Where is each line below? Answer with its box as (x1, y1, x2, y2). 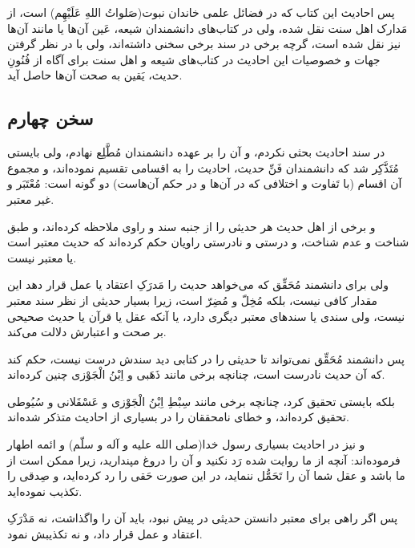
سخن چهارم (7, 106, 94, 131)
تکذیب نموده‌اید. (7, 482, 83, 499)
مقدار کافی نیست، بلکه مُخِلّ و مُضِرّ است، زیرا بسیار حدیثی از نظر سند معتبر (7, 291, 378, 308)
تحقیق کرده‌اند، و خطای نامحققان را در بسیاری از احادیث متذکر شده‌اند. (7, 408, 349, 425)
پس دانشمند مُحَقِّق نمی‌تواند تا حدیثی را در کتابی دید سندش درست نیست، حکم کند (7, 350, 405, 367)
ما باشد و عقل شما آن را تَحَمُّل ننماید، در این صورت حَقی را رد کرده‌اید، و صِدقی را (7, 467, 405, 484)
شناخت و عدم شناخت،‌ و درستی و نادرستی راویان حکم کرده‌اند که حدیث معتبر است (7, 233, 409, 250)
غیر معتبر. (7, 190, 54, 207)
